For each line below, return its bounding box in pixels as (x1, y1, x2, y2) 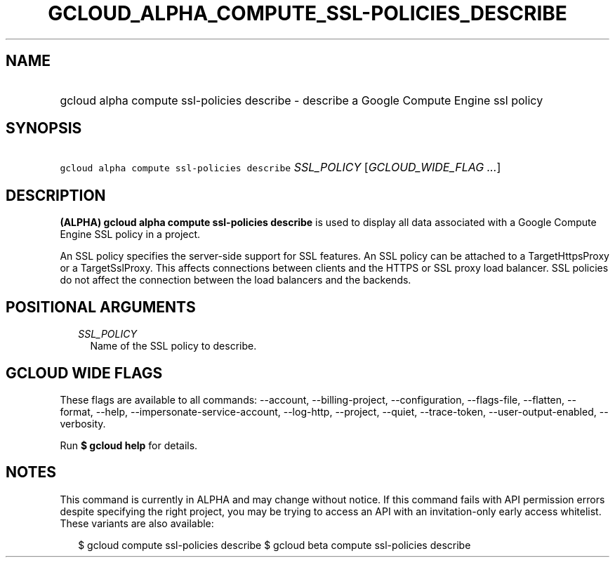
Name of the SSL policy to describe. (90, 340, 257, 352)
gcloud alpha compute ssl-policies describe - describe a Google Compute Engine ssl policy (60, 93, 543, 107)
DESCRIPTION (6, 186, 106, 204)
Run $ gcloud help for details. (60, 439, 198, 451)
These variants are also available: (60, 517, 214, 529)
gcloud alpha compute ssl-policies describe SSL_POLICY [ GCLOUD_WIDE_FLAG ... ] (60, 160, 501, 175)
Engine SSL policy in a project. (60, 228, 201, 241)
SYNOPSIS (6, 119, 82, 138)
